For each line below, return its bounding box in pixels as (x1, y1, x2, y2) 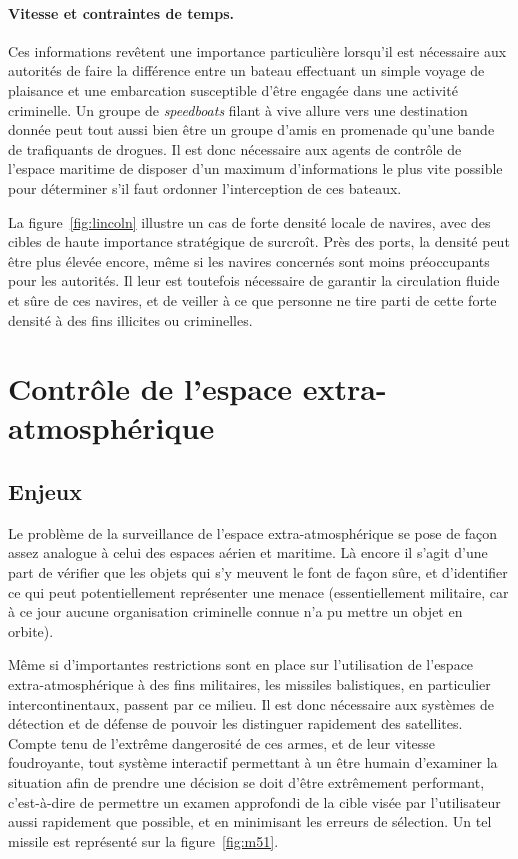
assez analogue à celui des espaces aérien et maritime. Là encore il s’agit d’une (8, 542, 488, 563)
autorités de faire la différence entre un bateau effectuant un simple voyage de (8, 60, 485, 81)
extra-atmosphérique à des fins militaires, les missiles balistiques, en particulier (8, 674, 491, 695)
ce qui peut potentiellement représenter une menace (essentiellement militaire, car (8, 581, 509, 602)
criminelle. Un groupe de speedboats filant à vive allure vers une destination (8, 99, 468, 120)
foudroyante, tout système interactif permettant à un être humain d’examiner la (8, 752, 498, 773)
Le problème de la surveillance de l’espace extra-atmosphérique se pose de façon (8, 522, 498, 543)
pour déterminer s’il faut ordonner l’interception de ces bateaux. (8, 177, 402, 198)
